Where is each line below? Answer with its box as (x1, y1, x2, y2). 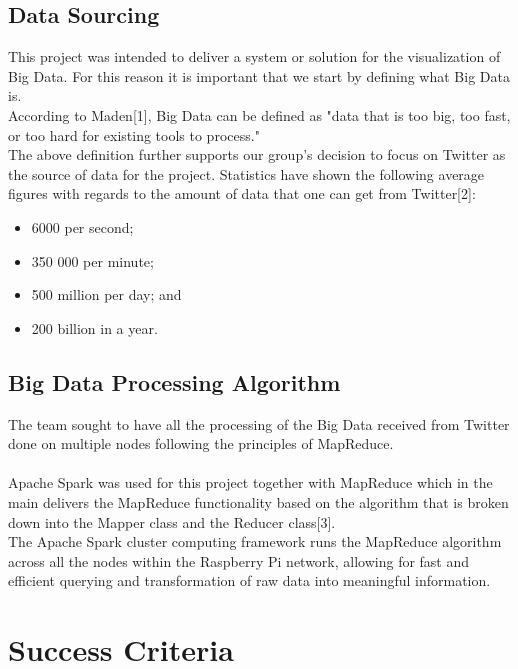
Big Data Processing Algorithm (8, 366, 341, 397)
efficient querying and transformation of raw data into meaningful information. (8, 570, 491, 591)
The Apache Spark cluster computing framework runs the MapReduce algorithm (8, 531, 502, 552)
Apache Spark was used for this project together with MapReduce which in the (8, 472, 493, 493)
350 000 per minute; (31, 250, 154, 271)
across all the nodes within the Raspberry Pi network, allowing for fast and (8, 550, 470, 571)
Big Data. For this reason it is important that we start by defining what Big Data (8, 65, 510, 86)
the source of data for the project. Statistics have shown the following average (8, 163, 485, 184)
